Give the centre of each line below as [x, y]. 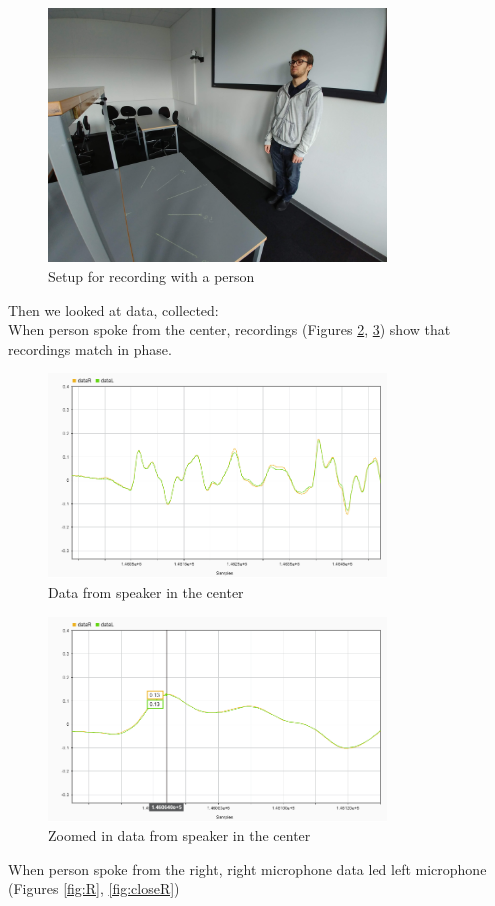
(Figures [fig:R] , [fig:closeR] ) [94, 888]
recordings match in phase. [90, 348]
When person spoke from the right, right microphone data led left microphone [247, 868]
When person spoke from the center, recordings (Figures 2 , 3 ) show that [229, 329]
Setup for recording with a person [151, 275]
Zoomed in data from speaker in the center [179, 835]
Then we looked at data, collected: [113, 309]
